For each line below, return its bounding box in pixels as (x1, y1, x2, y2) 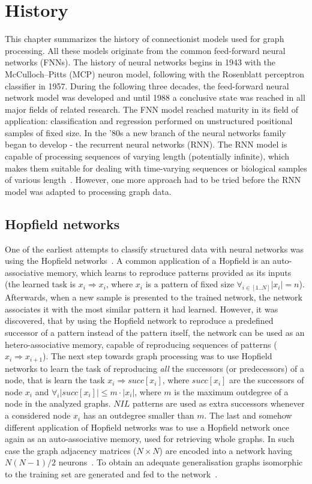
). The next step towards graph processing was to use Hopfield (43, 350, 272, 362)
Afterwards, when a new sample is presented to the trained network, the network (5, 291, 302, 303)
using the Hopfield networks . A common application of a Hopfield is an (5, 254, 270, 267)
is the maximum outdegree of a (174, 385, 289, 398)
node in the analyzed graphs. (5, 397, 111, 410)
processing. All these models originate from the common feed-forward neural (5, 44, 286, 56)
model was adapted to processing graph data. (5, 185, 172, 197)
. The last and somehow (204, 409, 292, 422)
